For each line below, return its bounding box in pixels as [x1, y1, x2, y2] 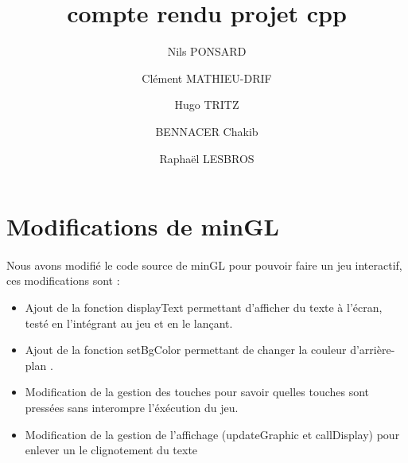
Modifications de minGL [6, 210, 279, 243]
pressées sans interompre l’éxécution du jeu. [25, 399, 239, 416]
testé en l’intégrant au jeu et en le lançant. [25, 314, 233, 331]
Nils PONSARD [167, 43, 247, 60]
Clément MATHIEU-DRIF [142, 69, 272, 86]
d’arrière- [350, 341, 395, 358]
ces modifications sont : [6, 272, 120, 289]
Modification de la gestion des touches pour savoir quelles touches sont [25, 383, 370, 400]
